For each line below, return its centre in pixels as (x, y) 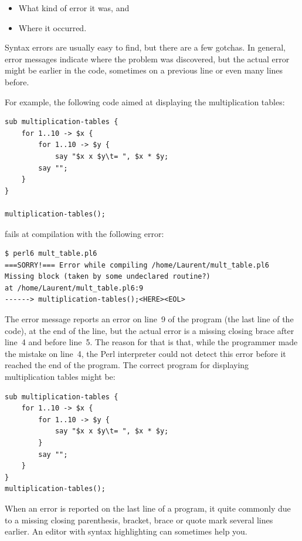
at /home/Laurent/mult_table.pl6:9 (74, 288)
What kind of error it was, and (74, 8)
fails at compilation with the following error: (84, 233)
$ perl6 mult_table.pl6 (51, 254)
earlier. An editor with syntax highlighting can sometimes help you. (126, 531)
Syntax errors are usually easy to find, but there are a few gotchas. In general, (145, 47)
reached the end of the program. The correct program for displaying (127, 365)
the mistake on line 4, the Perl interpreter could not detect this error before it (145, 353)
